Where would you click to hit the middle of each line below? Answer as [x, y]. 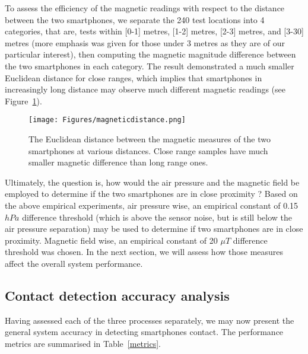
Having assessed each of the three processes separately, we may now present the [150, 320]
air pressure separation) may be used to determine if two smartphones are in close [154, 229]
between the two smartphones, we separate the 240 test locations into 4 [135, 19]
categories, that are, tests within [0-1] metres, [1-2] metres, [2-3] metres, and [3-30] [154, 31]
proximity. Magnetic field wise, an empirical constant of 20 [111, 240]
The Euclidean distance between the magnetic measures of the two [150, 139]
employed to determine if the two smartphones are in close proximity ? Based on [151, 194]
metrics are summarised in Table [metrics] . [83, 343]
